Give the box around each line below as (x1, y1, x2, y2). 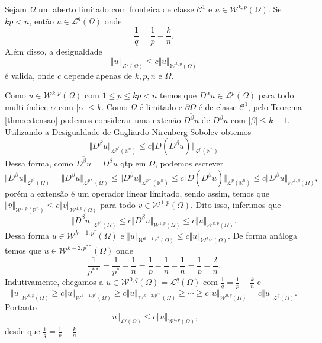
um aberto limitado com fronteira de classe (38, 3, 194, 15)
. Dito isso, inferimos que (191, 198, 281, 211)
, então (29, 14, 54, 27)
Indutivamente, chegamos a (5, 275, 104, 287)
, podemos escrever (154, 157, 224, 169)
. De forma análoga (228, 229, 297, 241)
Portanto (5, 300, 37, 313)
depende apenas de (63, 69, 132, 81)
